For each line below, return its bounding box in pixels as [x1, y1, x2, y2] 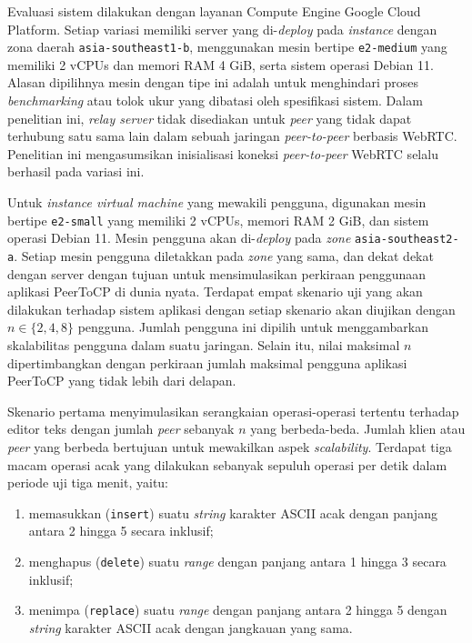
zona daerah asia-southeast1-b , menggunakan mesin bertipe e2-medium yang [7, 37, 447, 56]
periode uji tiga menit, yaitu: [7, 473, 169, 492]
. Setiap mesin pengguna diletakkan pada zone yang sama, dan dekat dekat [14, 246, 434, 265]
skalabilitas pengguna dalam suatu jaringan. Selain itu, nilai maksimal [7, 335, 400, 354]
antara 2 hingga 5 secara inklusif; [28, 521, 214, 540]
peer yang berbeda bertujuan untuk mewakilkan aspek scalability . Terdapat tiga [7, 437, 452, 456]
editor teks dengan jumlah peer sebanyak [7, 419, 235, 438]
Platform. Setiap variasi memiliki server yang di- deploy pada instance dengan [7, 19, 437, 38]
